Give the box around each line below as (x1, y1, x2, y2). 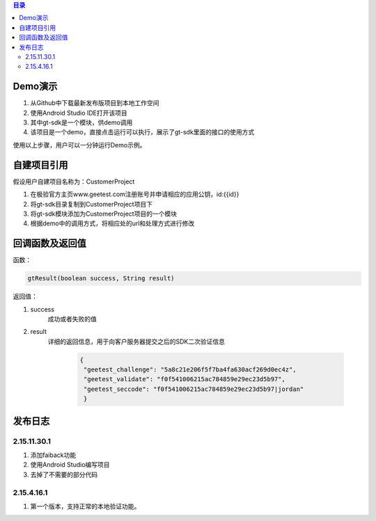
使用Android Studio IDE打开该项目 (30, 109, 128, 117)
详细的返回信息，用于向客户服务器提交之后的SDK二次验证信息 (47, 337, 226, 346)
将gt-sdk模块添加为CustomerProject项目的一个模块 (30, 209, 178, 218)
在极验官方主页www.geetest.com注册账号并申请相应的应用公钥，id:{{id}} (30, 190, 240, 198)
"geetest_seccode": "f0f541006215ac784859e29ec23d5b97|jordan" (84, 385, 304, 393)
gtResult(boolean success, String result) (27, 275, 175, 282)
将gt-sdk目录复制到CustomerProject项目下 (30, 200, 153, 208)
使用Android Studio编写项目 (30, 460, 111, 469)
